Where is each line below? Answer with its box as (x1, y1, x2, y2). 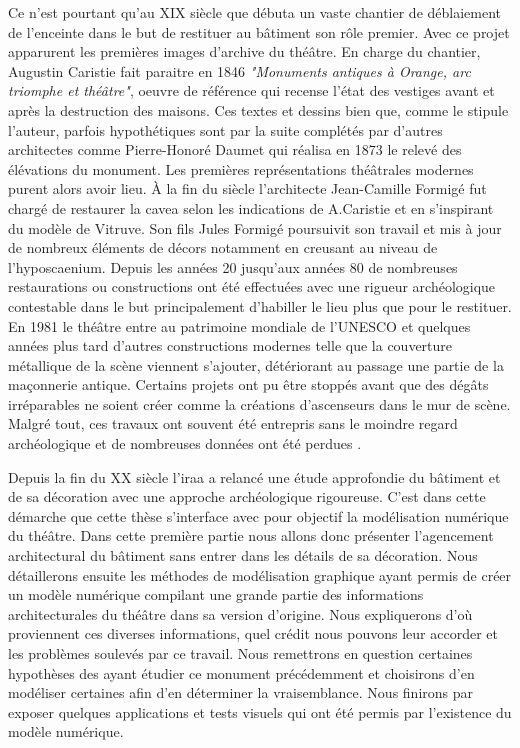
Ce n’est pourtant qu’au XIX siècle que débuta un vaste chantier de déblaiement (8, 2, 502, 22)
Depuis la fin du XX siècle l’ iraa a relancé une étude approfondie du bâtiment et (8, 466, 501, 487)
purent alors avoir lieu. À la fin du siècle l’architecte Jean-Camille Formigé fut (8, 178, 487, 199)
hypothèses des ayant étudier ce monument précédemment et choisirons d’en (8, 662, 475, 683)
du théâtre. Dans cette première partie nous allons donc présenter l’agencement (8, 525, 494, 546)
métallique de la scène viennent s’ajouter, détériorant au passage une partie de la (8, 354, 504, 375)
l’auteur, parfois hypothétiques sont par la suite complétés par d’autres (8, 119, 443, 140)
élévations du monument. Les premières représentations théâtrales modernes (8, 158, 474, 179)
